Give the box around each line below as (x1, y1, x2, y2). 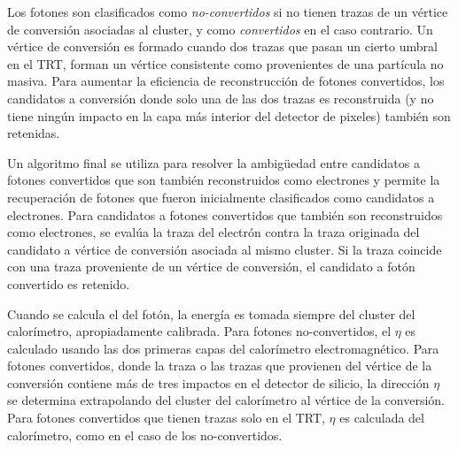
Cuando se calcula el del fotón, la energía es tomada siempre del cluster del (7, 304, 415, 323)
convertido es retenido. (7, 274, 130, 293)
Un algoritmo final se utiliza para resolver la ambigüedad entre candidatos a (7, 153, 420, 172)
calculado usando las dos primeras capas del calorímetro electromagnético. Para (7, 339, 439, 357)
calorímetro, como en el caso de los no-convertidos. (7, 425, 283, 444)
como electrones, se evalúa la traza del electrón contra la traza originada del (7, 223, 420, 241)
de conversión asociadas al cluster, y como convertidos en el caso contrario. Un (7, 19, 433, 38)
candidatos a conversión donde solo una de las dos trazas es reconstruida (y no (7, 88, 434, 107)
